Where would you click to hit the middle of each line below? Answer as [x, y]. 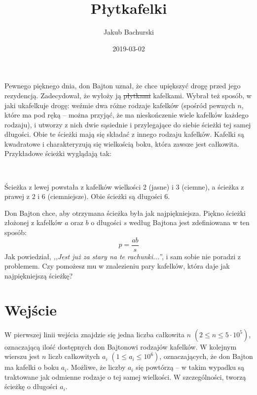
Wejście [31, 309]
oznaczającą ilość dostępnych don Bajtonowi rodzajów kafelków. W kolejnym [121, 346]
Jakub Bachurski [129, 32]
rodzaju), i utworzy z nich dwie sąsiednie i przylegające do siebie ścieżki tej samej [128, 124]
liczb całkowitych [74, 356]
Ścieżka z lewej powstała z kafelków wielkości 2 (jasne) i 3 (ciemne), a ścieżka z [124, 186]
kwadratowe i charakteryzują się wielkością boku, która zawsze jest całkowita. [122, 143]
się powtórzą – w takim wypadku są [190, 367]
